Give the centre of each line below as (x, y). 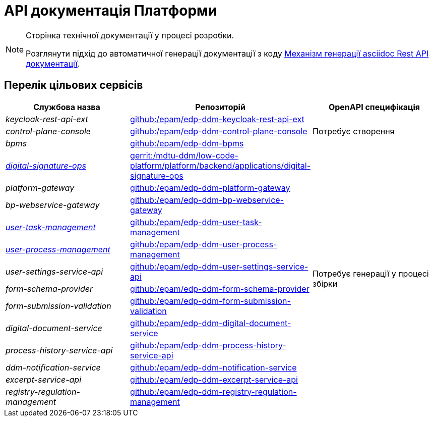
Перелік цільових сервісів (74, 85)
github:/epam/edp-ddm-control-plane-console (219, 131)
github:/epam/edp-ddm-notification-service (213, 367)
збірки (325, 283)
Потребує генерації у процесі (371, 273)
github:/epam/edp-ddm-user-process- (204, 244)
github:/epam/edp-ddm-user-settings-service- (219, 266)
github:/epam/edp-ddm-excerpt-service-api (214, 379)
